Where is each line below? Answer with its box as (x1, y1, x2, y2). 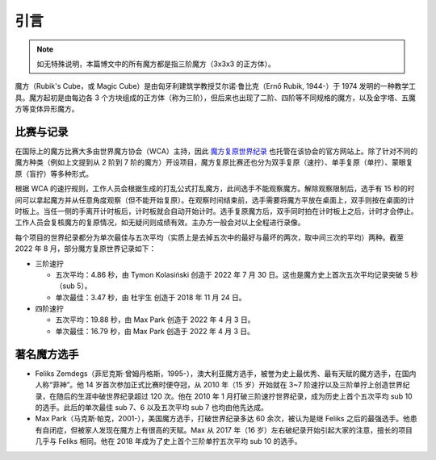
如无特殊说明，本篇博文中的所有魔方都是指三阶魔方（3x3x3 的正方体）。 (36, 59, 276, 69)
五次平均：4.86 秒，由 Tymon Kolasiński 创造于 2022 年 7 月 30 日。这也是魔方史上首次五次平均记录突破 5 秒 (55, 270, 419, 279)
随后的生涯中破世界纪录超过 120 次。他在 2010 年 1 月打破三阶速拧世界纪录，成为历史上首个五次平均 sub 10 (56, 391, 413, 401)
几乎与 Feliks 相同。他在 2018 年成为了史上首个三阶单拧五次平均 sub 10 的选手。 (35, 437, 302, 446)
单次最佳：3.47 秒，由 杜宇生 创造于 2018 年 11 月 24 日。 (55, 292, 246, 302)
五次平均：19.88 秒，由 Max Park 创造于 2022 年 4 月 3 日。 (55, 315, 255, 324)
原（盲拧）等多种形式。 (15, 169, 93, 178)
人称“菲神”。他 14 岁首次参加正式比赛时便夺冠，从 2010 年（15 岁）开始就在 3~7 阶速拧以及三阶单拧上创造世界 (35, 380, 404, 390)
